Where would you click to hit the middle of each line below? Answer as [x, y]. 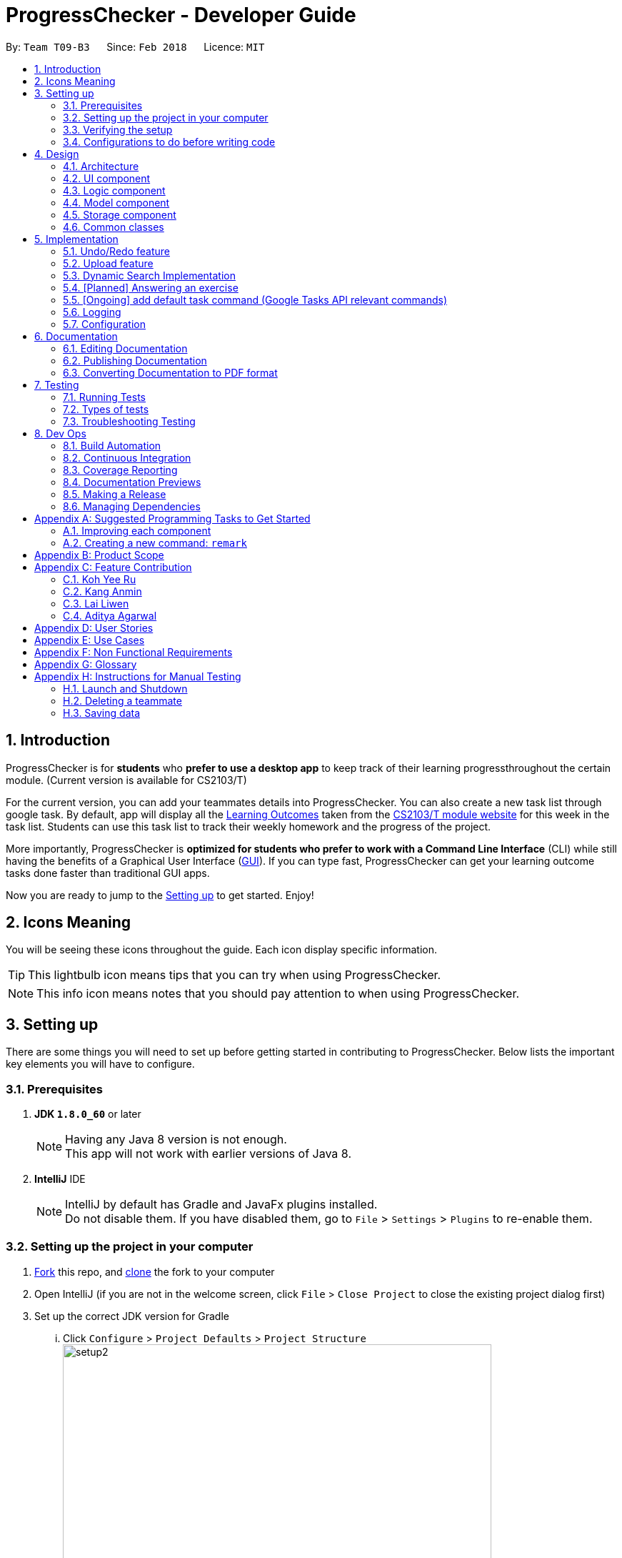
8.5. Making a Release [115, 494]
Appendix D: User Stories [94, 627]
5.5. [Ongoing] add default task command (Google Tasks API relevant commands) [255, 299]
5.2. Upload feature [108, 263]
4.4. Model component [116, 202]
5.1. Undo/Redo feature [116, 251]
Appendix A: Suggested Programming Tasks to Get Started [172, 518]
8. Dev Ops [60, 433]
